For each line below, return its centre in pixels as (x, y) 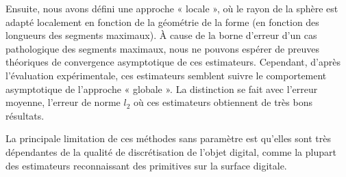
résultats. (25, 115)
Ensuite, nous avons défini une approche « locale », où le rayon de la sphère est (172, 8)
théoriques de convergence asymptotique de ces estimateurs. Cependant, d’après (173, 62)
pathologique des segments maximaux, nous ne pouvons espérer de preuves (162, 48)
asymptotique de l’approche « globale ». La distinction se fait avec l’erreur (162, 88)
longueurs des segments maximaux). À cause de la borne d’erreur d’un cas (161, 35)
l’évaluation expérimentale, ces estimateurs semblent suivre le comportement (166, 75)
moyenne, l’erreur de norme (63, 102)
